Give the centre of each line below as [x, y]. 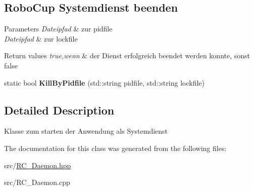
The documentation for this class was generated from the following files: [115, 148]
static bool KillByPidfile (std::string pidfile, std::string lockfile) [104, 82]
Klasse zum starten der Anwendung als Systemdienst [86, 131]
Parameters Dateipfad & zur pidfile [58, 29]
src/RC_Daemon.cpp [37, 182]
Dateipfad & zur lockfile [41, 38]
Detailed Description [59, 110]
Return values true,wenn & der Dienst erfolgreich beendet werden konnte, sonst [127, 55]
